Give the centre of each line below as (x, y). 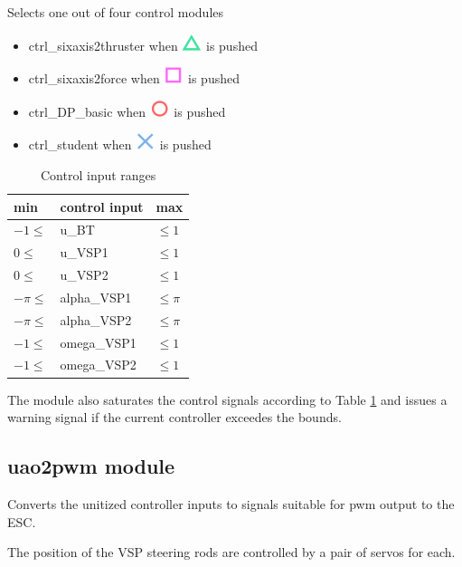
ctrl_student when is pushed (120, 144)
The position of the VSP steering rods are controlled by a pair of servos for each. (231, 552)
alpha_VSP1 (96, 297)
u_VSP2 (84, 275)
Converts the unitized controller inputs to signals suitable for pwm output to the (231, 503)
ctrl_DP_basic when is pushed (127, 111)
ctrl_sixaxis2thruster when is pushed (143, 45)
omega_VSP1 (98, 342)
